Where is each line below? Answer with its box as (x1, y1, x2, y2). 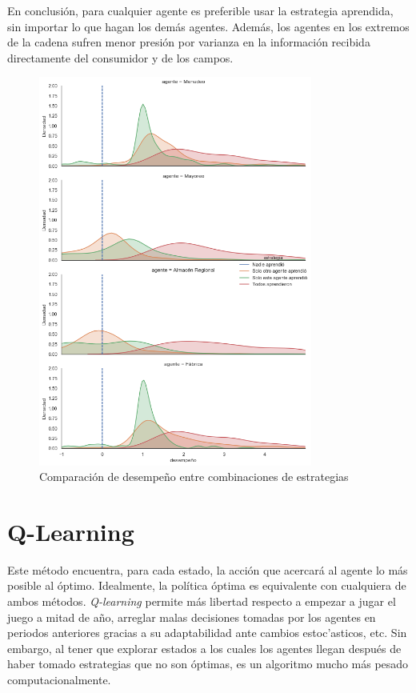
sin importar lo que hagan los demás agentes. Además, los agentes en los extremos (7, 18, 410, 34)
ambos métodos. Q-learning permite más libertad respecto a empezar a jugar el (7, 593, 396, 610)
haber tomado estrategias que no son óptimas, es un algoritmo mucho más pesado (7, 655, 409, 672)
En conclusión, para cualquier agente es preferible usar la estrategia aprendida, (7, 2, 394, 18)
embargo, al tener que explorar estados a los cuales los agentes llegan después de (7, 639, 402, 656)
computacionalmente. (7, 671, 111, 688)
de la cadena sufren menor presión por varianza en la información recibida (7, 34, 370, 50)
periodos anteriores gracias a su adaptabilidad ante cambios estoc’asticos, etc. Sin (7, 624, 407, 641)
